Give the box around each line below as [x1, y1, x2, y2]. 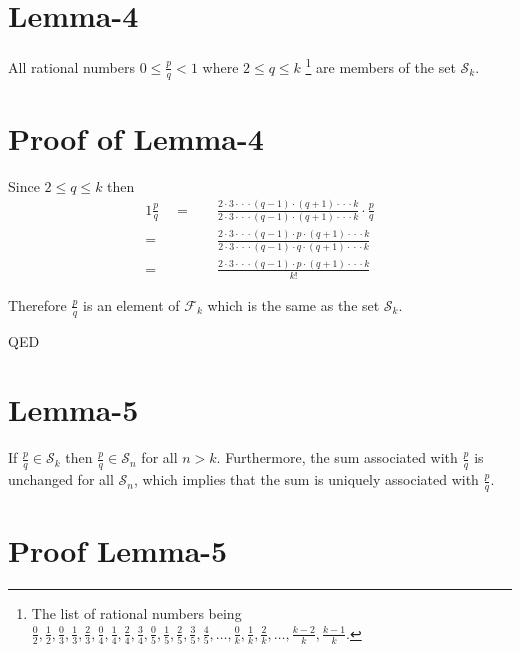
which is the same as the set [207, 294, 380, 315]
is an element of [83, 294, 180, 315]
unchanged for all [8, 469, 114, 490]
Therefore [8, 294, 67, 315]
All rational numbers [8, 56, 135, 77]
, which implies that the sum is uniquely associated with [133, 469, 479, 490]
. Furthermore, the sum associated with [216, 447, 458, 468]
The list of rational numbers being [31, 603, 242, 624]
